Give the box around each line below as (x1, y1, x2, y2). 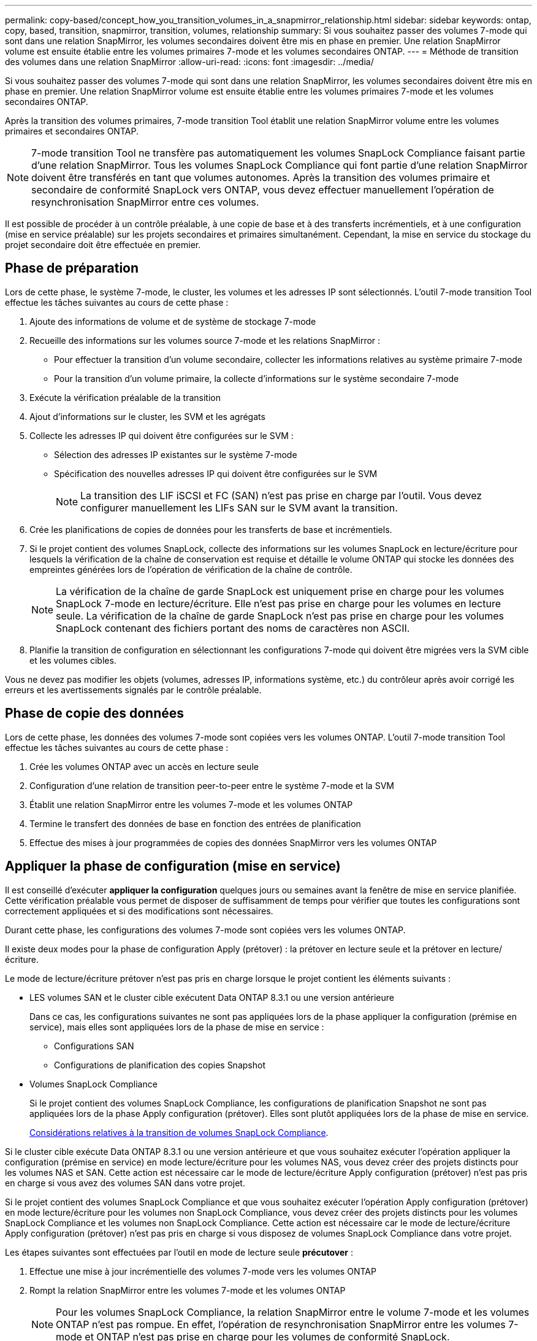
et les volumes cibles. (29, 655, 116, 666)
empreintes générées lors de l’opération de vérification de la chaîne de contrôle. (29, 564, 352, 575)
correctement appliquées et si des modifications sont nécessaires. (5, 905, 273, 916)
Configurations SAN (54, 1040, 134, 1051)
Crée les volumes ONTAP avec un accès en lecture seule (29, 761, 259, 772)
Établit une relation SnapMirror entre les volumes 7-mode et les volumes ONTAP (29, 799, 353, 810)
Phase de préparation (5, 260, 139, 276)
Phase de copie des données (5, 705, 185, 721)
